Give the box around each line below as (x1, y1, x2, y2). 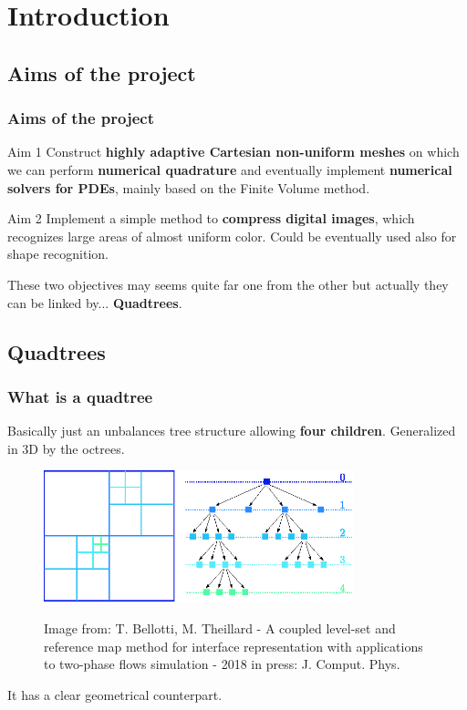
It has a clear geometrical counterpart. (7, 684, 223, 704)
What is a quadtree (7, 385, 153, 407)
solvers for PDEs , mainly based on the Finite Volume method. (7, 178, 370, 197)
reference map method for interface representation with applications (44, 636, 423, 655)
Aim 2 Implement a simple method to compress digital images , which (7, 209, 415, 228)
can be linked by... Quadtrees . (7, 293, 182, 312)
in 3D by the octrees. (7, 438, 125, 458)
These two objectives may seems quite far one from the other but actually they (7, 274, 449, 293)
